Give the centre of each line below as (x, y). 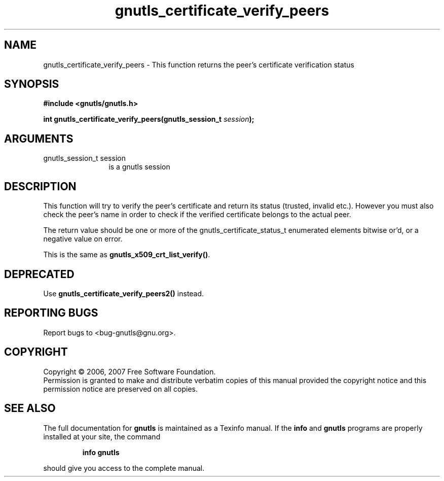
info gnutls (101, 452)
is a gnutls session (139, 167)
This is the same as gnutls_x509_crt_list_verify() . (127, 255)
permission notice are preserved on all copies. (120, 389)
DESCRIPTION (40, 186)
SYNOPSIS (32, 84)
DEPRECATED (39, 274)
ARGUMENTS (39, 139)
